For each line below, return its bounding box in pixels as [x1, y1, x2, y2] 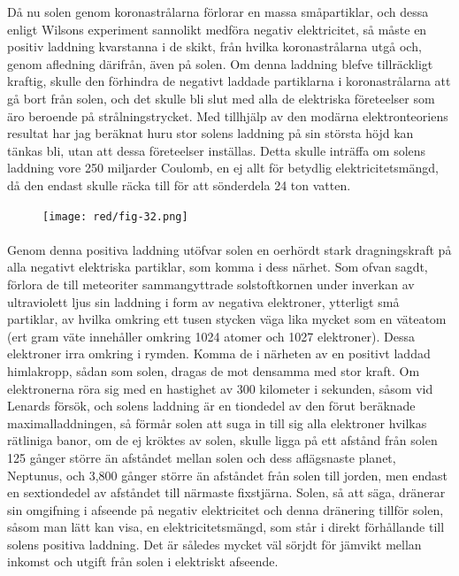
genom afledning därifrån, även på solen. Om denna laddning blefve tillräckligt [7, 54, 433, 73]
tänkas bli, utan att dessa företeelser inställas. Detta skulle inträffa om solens [7, 141, 426, 159]
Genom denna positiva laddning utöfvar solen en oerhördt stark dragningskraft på [7, 240, 452, 258]
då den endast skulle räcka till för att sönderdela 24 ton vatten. [7, 175, 351, 194]
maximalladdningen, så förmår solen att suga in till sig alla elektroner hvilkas [7, 413, 427, 432]
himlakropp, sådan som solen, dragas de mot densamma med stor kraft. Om [7, 361, 420, 380]
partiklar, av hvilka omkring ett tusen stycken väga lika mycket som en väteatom [7, 310, 447, 328]
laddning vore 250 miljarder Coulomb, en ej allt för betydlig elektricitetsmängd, [7, 158, 439, 177]
